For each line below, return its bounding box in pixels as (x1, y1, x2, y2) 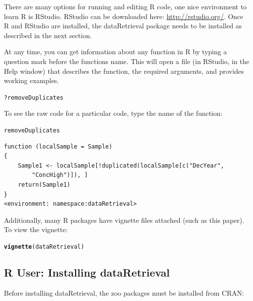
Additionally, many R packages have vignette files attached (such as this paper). (4, 215, 244, 225)
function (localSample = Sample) (4, 143, 112, 150)
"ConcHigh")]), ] (32, 172, 88, 179)
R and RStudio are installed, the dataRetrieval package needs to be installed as (4, 21, 242, 31)
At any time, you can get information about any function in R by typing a (4, 46, 227, 57)
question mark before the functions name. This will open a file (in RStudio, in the (4, 56, 250, 66)
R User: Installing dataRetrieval (4, 265, 170, 280)
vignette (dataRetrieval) (4, 243, 84, 250)
